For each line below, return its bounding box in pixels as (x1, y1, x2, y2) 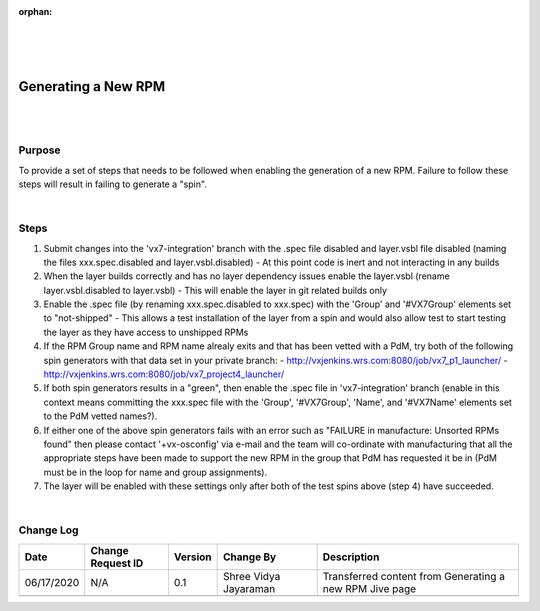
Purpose (18, 143, 61, 157)
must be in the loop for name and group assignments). (43, 466, 268, 478)
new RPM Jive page (322, 581, 417, 595)
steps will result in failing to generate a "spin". (18, 178, 207, 190)
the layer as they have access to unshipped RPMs (43, 326, 249, 338)
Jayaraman (223, 581, 276, 595)
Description (322, 550, 380, 564)
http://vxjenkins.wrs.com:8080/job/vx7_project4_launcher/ (43, 368, 285, 380)
